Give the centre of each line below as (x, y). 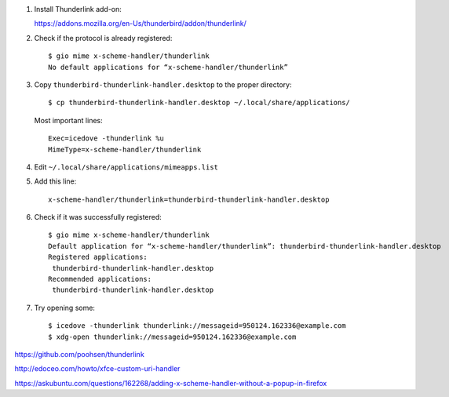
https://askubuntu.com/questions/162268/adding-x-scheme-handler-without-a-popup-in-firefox (171, 383)
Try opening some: (65, 308)
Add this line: (55, 181)
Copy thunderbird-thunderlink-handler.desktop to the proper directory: (163, 84)
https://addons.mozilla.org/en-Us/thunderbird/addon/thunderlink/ (141, 24)
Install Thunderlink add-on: (78, 9)
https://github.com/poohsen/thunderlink (79, 354)
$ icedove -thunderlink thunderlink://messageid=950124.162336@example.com (197, 326)
